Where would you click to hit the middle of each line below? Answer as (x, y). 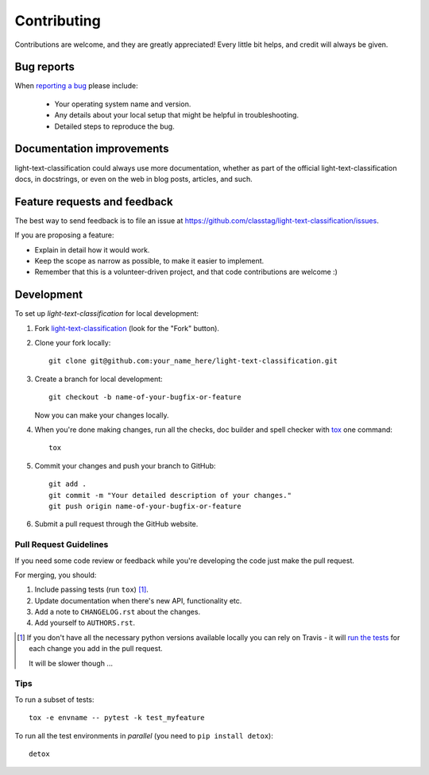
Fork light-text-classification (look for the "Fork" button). (127, 328)
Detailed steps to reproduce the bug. (114, 126)
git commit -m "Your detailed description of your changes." (170, 495)
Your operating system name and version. (123, 104)
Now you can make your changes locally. (102, 415)
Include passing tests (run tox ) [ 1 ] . (91, 590)
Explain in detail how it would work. (92, 249)
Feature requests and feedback (94, 201)
